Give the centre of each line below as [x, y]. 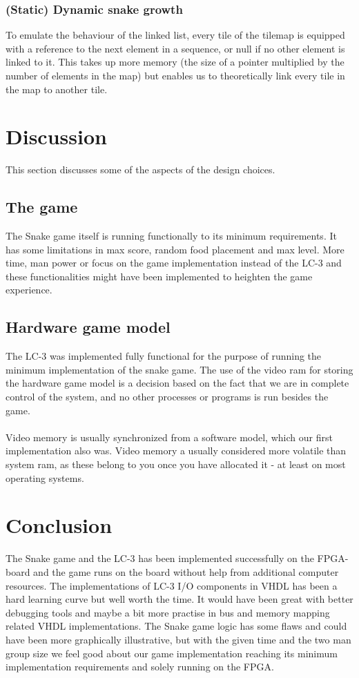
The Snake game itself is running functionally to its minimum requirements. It [171, 236]
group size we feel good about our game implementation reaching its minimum [172, 653]
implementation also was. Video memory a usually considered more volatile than [176, 451]
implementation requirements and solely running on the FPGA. [140, 667]
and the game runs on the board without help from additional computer [186, 571]
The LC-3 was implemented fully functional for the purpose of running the [164, 356]
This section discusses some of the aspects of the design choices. [140, 169]
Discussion [56, 136]
